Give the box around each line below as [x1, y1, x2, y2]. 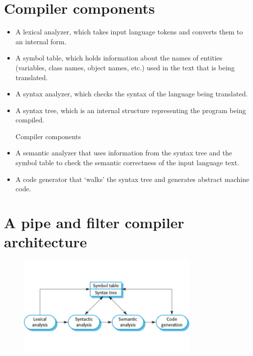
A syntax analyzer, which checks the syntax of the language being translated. [15, 89, 248, 99]
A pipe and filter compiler [4, 212, 184, 233]
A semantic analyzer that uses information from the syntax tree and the [15, 148, 232, 158]
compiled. [15, 115, 45, 125]
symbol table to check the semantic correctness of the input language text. [15, 157, 239, 168]
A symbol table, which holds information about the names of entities [15, 53, 223, 63]
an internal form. [15, 36, 67, 46]
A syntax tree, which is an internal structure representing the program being [15, 105, 246, 115]
